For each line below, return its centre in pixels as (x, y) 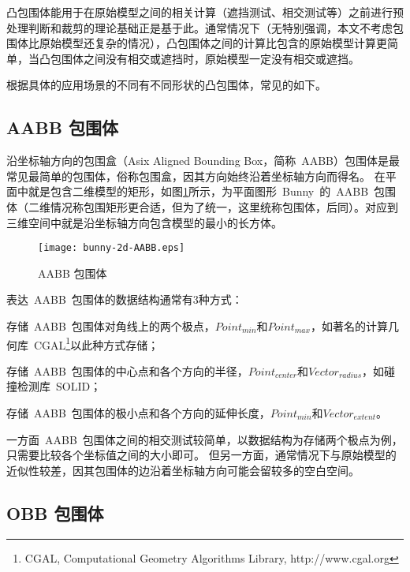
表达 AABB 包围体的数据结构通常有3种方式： (125, 299)
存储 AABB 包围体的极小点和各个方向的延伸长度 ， (138, 413)
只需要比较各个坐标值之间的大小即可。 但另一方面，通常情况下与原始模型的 (201, 455)
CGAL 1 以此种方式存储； (96, 343)
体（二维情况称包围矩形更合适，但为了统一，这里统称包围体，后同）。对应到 (202, 206)
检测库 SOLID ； (59, 386)
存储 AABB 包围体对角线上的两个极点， (111, 325)
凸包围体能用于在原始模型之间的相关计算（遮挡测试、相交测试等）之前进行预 (205, 12)
